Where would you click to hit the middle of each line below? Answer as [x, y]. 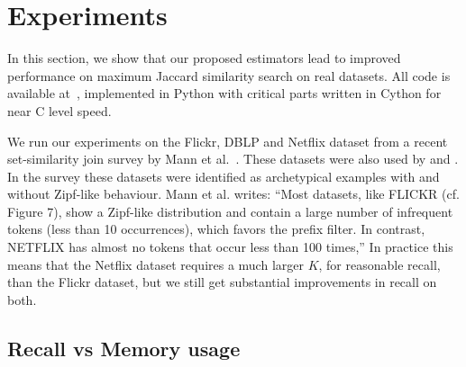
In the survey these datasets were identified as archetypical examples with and [224, 176]
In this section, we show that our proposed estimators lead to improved [204, 58]
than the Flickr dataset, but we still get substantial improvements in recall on [222, 282]
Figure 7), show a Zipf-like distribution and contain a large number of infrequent [230, 211]
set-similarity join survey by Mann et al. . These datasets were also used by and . [233, 159]
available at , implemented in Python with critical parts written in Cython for [224, 93]
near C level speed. [59, 110]
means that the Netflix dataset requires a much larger [155, 264]
